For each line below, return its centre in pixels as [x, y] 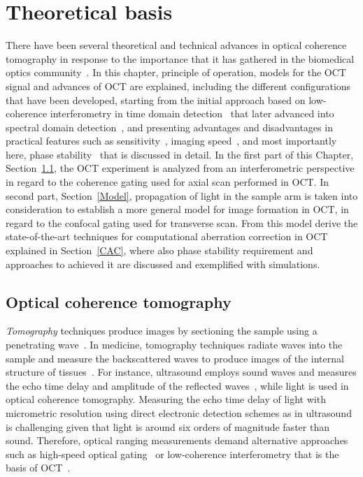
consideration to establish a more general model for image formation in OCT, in [177, 209]
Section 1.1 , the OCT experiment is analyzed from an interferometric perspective [180, 168]
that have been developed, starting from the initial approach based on [156, 100]
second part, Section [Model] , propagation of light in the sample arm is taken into [182, 195]
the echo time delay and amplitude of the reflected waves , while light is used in [177, 385]
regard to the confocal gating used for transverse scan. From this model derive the [182, 222]
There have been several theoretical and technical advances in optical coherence [176, 45]
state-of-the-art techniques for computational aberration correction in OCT [167, 236]
